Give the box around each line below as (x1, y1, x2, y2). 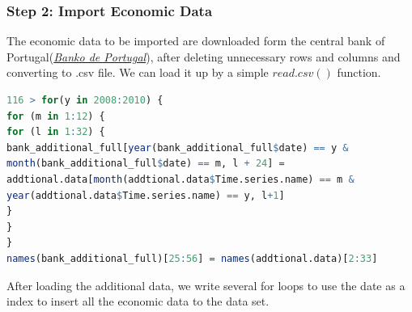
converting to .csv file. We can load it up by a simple (6, 64, 269, 81)
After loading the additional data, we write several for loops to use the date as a (6, 276, 406, 293)
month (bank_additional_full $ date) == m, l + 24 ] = (6, 158, 285, 170)
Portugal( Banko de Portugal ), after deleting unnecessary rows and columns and (6, 48, 401, 65)
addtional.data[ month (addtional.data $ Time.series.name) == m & (6, 173, 355, 185)
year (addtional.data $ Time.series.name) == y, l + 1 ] (6, 189, 285, 201)
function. (337, 64, 381, 81)
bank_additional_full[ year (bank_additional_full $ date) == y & (6, 141, 349, 154)
